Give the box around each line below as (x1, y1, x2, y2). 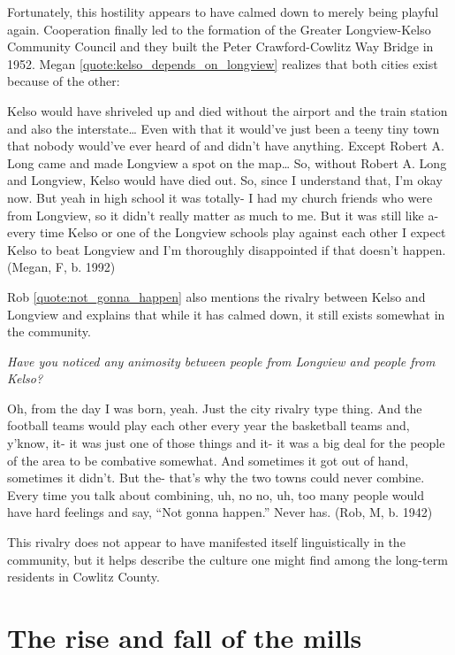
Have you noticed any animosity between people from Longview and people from (7, 351, 436, 370)
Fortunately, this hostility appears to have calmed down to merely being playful (7, 3, 439, 20)
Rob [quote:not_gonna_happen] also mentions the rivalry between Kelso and (7, 287, 426, 305)
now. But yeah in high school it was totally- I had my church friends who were (7, 188, 433, 206)
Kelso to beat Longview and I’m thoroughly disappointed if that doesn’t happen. (7, 240, 446, 258)
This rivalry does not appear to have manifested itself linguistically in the (7, 533, 406, 551)
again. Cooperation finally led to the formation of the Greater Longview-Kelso (7, 19, 431, 38)
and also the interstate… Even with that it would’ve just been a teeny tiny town (7, 119, 440, 137)
